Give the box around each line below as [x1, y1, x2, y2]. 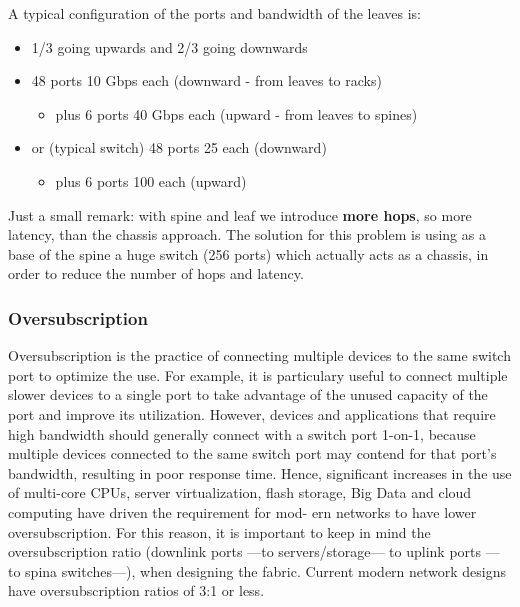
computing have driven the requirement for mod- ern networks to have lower [8, 501, 477, 522]
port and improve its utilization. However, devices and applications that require [8, 403, 496, 424]
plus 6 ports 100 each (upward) [55, 170, 247, 191]
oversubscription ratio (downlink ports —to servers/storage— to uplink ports [8, 541, 482, 562]
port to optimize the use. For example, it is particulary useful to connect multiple [8, 364, 508, 385]
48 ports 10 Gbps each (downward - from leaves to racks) [31, 70, 382, 91]
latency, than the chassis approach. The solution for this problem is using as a [8, 224, 486, 245]
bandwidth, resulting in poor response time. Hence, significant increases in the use [8, 462, 512, 483]
